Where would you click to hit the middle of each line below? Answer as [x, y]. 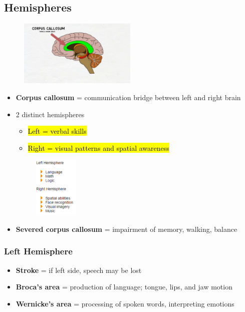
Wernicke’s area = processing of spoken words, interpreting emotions [125, 303]
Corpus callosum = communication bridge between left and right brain [128, 97]
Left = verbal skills [57, 131]
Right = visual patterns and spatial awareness [98, 147]
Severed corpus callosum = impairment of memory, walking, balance [127, 229]
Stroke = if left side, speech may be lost [79, 270]
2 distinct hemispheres [50, 114]
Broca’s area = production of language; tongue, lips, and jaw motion [124, 287]
